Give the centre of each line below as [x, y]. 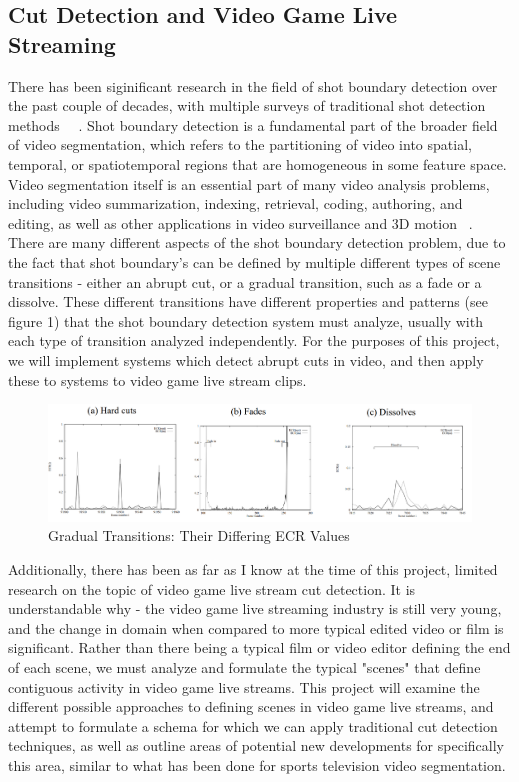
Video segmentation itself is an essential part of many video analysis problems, [249, 183]
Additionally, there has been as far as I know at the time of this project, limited [253, 568]
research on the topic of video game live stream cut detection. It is [212, 588]
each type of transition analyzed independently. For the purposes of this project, [254, 340]
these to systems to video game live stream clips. [157, 379]
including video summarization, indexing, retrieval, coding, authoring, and [235, 203]
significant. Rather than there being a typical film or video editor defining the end [259, 647]
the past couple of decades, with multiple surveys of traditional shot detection [247, 105]
